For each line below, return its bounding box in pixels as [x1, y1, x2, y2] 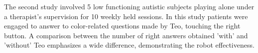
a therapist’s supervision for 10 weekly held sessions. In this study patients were [4, 11, 248, 21]
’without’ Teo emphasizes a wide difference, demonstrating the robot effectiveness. [4, 40, 255, 50]
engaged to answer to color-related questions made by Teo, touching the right [4, 21, 241, 31]
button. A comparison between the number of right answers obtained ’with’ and [4, 30, 248, 40]
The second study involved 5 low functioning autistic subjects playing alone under [4, 1, 255, 11]
